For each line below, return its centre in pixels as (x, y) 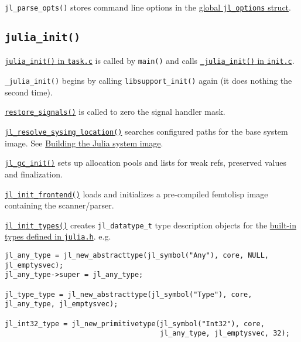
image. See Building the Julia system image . (84, 143)
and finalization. (34, 174)
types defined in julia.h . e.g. (58, 236)
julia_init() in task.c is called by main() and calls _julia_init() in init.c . (150, 61)
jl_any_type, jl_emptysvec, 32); (225, 334)
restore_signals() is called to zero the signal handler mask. (115, 112)
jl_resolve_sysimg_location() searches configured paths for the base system (146, 131)
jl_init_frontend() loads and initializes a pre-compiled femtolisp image (136, 194)
